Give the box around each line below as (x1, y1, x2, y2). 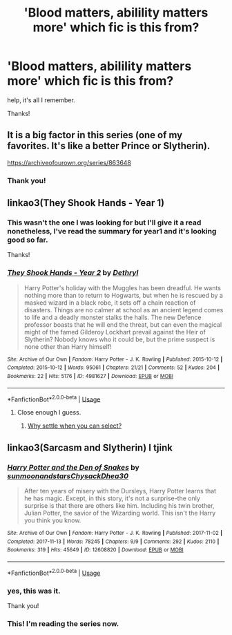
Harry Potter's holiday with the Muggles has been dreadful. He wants (23, 283, 221, 292)
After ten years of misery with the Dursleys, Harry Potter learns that (23, 486, 216, 495)
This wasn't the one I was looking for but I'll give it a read (7, 218, 202, 227)
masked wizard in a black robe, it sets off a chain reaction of (23, 298, 196, 307)
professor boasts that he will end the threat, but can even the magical (23, 320, 222, 329)
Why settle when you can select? (27, 421, 122, 430)
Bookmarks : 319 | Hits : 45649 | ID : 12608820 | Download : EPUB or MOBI (7, 547, 184, 553)
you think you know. (23, 516, 81, 524)
